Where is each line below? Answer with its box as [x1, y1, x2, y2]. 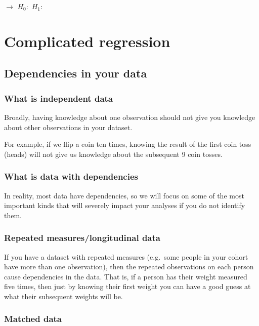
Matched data [4, 312, 62, 325]
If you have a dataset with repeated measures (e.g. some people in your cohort [4, 251, 248, 262]
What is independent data [4, 92, 113, 104]
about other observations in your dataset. [4, 121, 133, 132]
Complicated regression [4, 30, 170, 51]
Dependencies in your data [4, 65, 147, 81]
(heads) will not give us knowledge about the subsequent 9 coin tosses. [4, 148, 223, 159]
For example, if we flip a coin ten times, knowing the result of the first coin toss [4, 139, 251, 149]
